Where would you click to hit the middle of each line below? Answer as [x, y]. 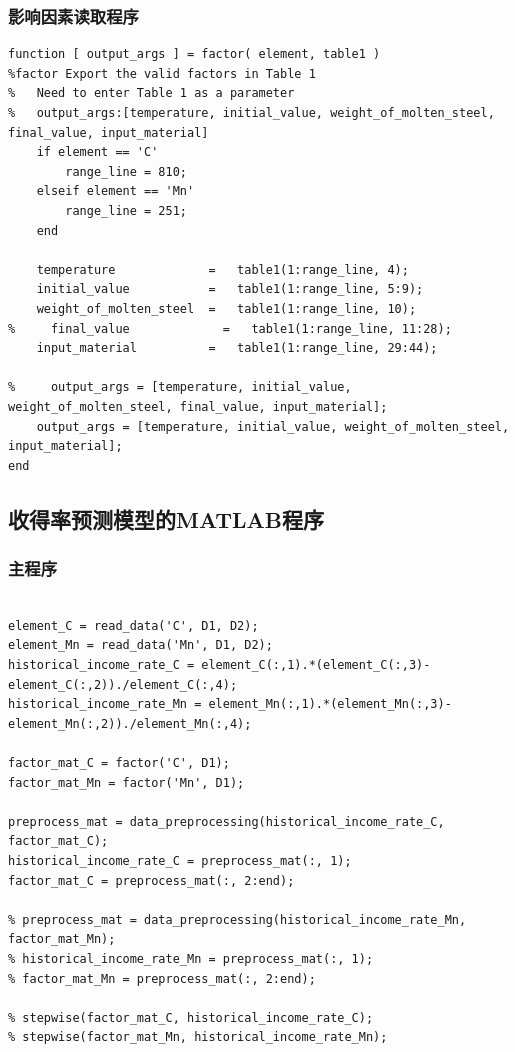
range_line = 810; [126, 171]
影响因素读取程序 [73, 15]
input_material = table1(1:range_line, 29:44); [237, 348]
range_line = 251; [126, 210]
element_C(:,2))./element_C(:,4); [123, 684]
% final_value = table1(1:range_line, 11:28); [230, 328]
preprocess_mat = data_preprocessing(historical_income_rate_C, [226, 821]
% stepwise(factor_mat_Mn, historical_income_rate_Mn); [198, 1037]
